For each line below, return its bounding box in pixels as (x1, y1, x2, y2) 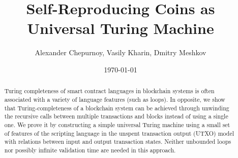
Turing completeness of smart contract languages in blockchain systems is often (4, 87, 215, 95)
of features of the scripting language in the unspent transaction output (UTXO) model (4, 129, 234, 137)
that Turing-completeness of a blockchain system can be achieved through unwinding (4, 103, 229, 112)
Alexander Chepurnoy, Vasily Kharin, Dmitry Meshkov (35, 47, 206, 58)
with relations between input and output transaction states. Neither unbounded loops (4, 137, 231, 146)
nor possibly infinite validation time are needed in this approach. (4, 145, 176, 154)
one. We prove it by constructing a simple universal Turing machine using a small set (4, 120, 230, 129)
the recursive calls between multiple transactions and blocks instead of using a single (4, 112, 228, 121)
